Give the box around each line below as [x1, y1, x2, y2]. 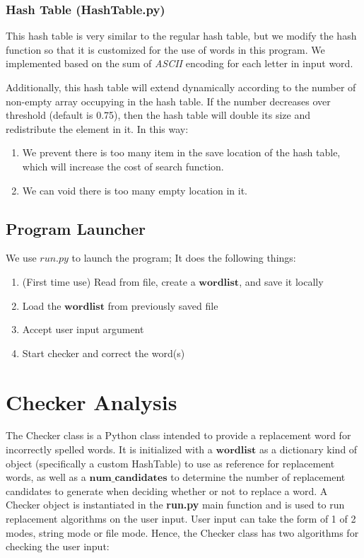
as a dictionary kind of [259, 442, 358, 457]
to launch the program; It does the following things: [71, 250, 296, 265]
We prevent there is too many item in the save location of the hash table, [22, 145, 341, 160]
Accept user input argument [22, 322, 144, 337]
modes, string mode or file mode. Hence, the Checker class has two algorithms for [6, 525, 359, 540]
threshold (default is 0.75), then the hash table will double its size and [6, 107, 310, 122]
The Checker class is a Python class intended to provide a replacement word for [6, 428, 351, 443]
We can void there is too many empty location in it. [22, 182, 248, 197]
